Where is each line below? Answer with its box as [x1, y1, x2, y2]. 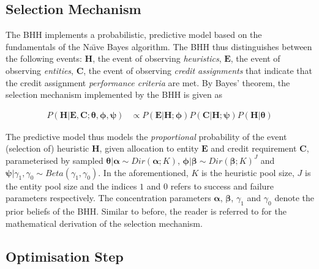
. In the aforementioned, [98, 166, 189, 179]
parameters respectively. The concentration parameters [6, 191, 211, 204]
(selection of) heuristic [6, 142, 89, 155]
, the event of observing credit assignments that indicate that [83, 64, 312, 76]
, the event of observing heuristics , [92, 52, 222, 65]
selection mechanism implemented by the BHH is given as [6, 88, 222, 101]
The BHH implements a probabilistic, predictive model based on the [6, 28, 262, 41]
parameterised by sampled [6, 153, 103, 166]
